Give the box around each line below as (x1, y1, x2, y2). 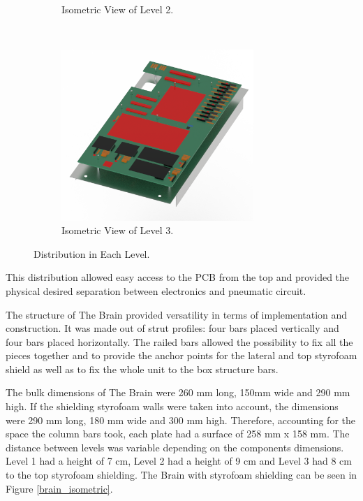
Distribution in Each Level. (34, 246, 150, 261)
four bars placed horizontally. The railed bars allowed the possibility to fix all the (6, 334, 353, 349)
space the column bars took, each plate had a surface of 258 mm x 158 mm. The (6, 426, 350, 441)
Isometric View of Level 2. (61, 2, 174, 16)
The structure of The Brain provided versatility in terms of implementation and (6, 307, 348, 321)
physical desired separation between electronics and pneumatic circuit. (6, 283, 306, 298)
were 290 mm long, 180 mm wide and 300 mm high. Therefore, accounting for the (6, 412, 356, 427)
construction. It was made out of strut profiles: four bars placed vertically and (6, 321, 339, 335)
